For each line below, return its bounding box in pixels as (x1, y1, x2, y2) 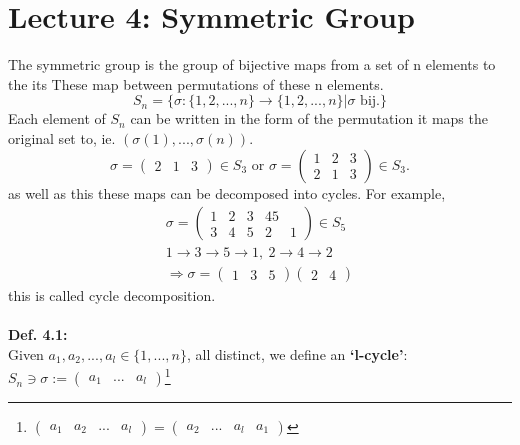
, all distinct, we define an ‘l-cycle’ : (186, 343, 408, 364)
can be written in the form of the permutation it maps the (130, 108, 488, 129)
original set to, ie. (8, 127, 116, 148)
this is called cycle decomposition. (8, 285, 216, 306)
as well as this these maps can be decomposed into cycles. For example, (8, 182, 446, 203)
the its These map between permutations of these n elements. (8, 73, 384, 94)
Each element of (8, 108, 106, 129)
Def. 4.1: (8, 324, 68, 345)
